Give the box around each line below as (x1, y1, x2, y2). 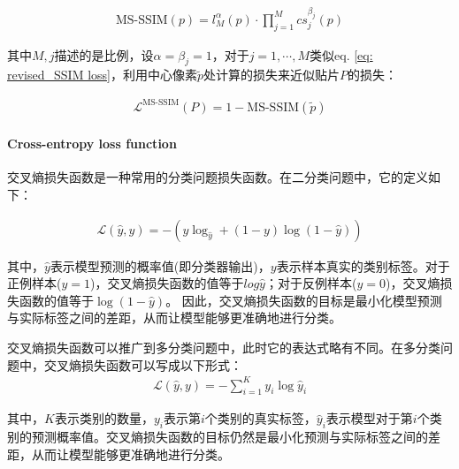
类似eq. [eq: (310, 45, 373, 64)
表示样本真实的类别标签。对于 (276, 256, 450, 275)
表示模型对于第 (325, 409, 413, 427)
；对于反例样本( (264, 274, 357, 292)
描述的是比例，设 (54, 45, 154, 64)
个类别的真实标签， (204, 409, 317, 427)
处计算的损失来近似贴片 (203, 65, 340, 84)
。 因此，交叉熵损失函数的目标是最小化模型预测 (165, 291, 442, 309)
